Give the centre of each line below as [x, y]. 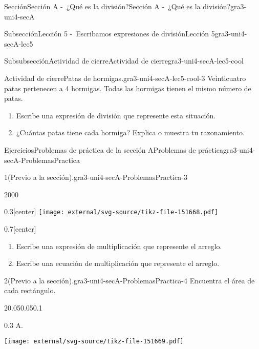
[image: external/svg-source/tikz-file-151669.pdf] [94, 342]
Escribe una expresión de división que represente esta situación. [116, 115]
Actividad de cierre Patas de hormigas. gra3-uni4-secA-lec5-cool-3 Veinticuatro [125, 78]
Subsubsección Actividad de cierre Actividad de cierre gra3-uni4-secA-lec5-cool [124, 61]
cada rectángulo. [30, 290]
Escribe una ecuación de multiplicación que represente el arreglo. [118, 263]
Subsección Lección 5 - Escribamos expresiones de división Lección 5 [110, 34]
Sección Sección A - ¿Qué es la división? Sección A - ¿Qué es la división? [117, 6]
